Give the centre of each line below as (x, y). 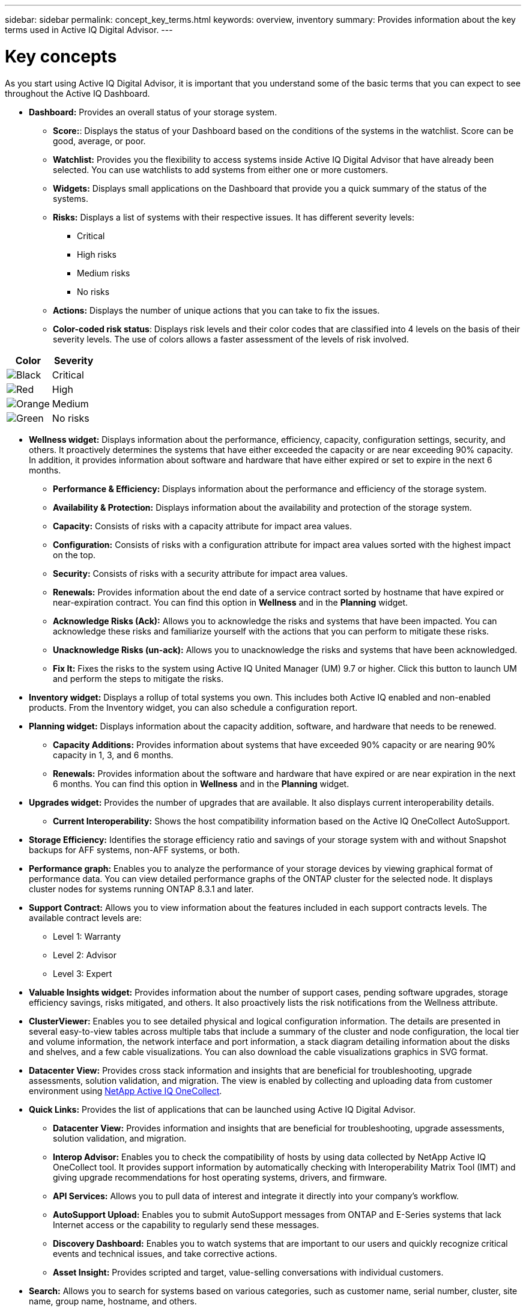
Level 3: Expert (83, 973)
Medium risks (104, 273)
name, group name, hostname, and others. (113, 1301)
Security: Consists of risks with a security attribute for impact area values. (201, 573)
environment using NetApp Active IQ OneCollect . (125, 1090)
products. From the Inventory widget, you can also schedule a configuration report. (193, 707)
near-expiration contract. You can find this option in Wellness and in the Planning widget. (231, 602)
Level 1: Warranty (87, 936)
